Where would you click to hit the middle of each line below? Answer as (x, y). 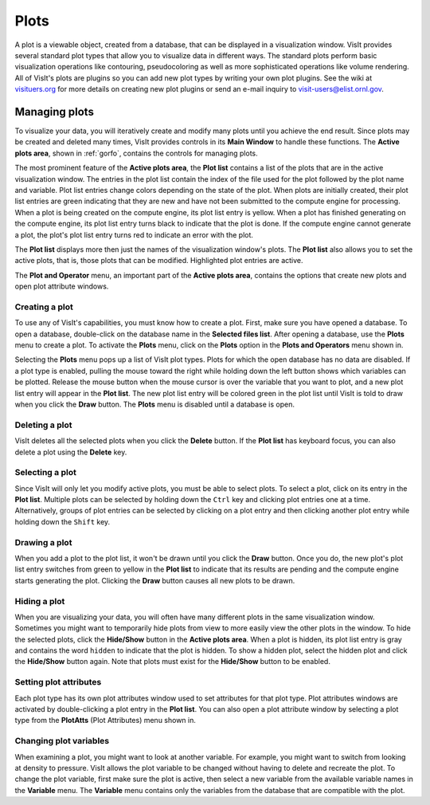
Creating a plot (44, 307)
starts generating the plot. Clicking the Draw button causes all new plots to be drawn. (155, 580)
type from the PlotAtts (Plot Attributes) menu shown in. (106, 721)
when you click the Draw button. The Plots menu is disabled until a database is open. (154, 404)
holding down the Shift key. (63, 521)
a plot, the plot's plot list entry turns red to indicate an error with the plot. (134, 234)
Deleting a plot (43, 425)
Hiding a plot (40, 601)
